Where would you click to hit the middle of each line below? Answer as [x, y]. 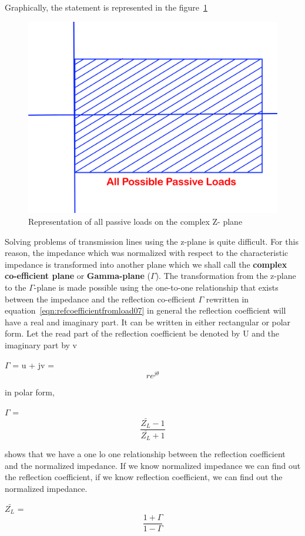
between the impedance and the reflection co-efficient [100, 299]
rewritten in [227, 299]
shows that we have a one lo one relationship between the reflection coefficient [145, 454]
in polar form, [30, 392]
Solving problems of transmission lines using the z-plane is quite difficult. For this [152, 241]
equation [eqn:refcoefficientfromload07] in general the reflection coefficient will [145, 310]
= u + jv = [33, 364]
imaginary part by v [41, 344]
